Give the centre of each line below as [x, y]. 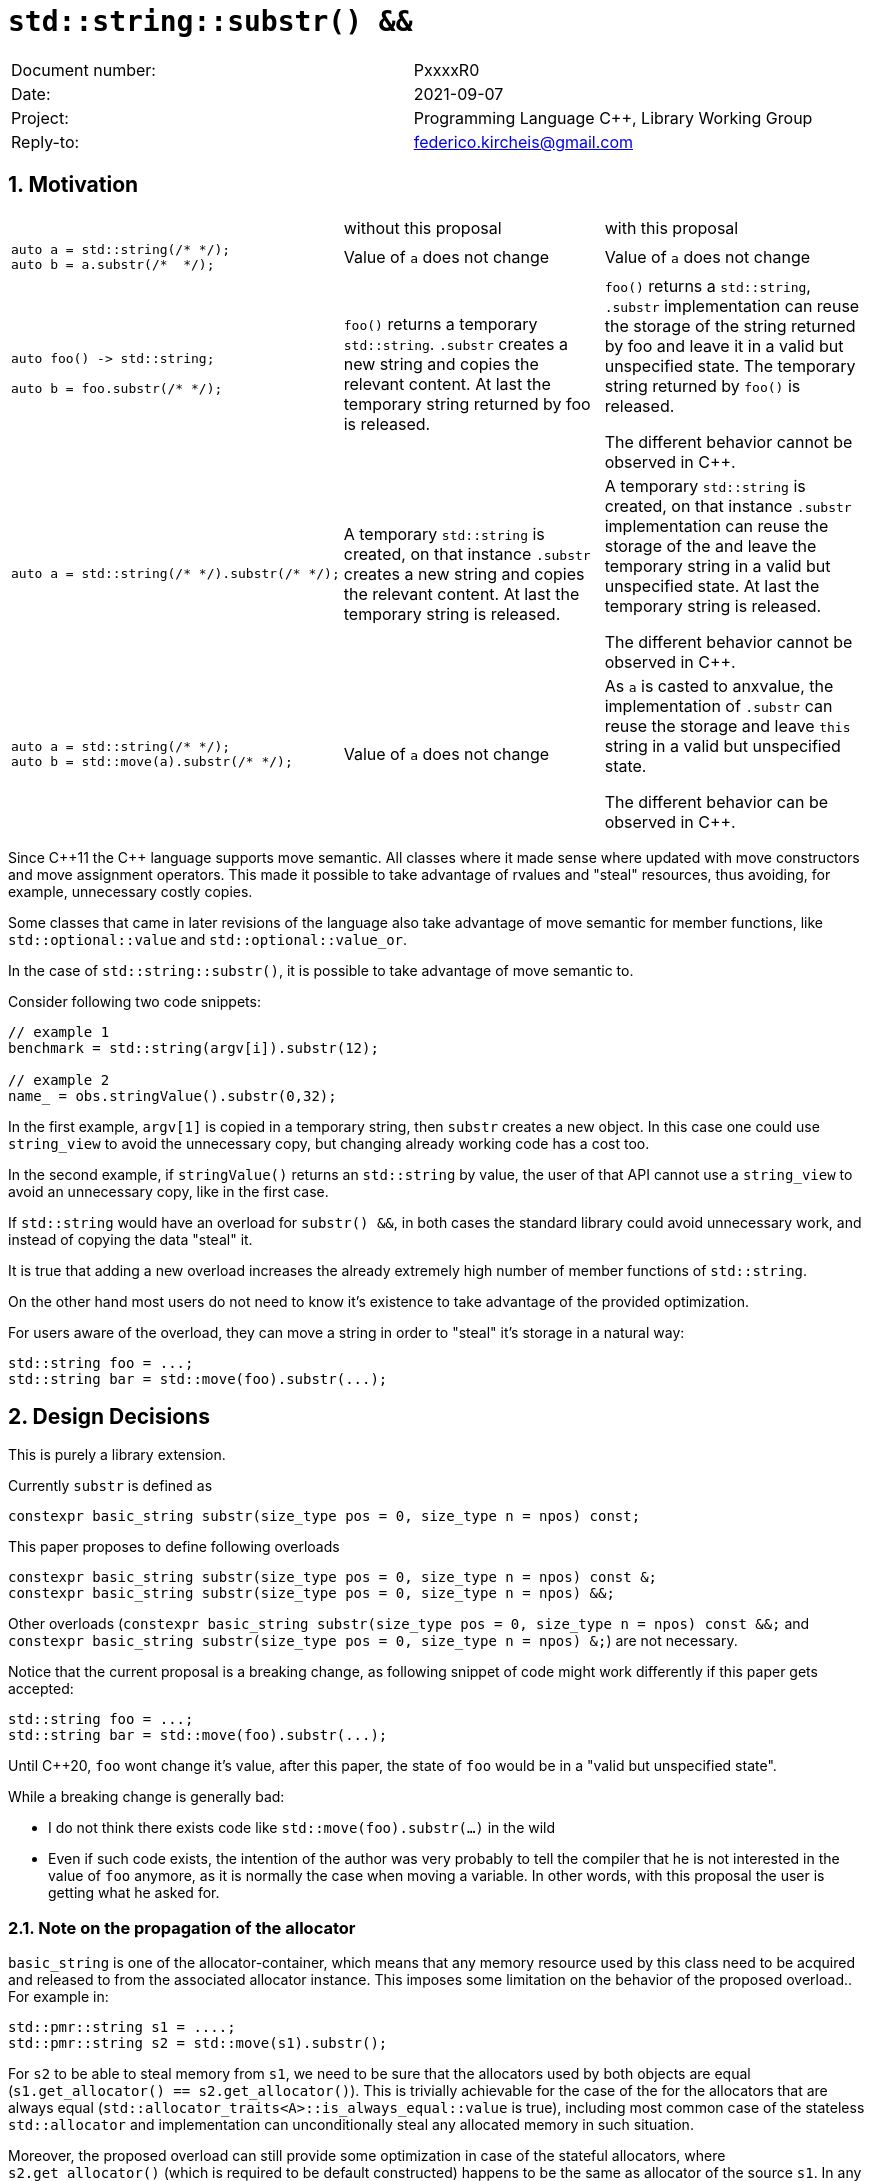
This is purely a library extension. [117, 1455]
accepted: [41, 1689]
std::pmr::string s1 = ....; [122, 2027]
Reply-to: [45, 141]
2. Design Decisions [109, 1417]
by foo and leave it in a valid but [724, 345]
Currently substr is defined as [110, 1486]
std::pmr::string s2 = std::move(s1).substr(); [198, 2043]
